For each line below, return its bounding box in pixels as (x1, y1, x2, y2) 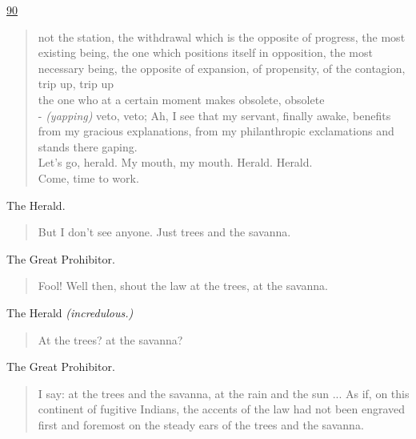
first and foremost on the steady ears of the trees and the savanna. (38, 416, 364, 433)
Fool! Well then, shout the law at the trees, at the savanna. (38, 277, 328, 294)
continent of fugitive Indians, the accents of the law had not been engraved (38, 401, 406, 417)
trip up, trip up (38, 75, 114, 92)
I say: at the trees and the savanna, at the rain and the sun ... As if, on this (38, 385, 410, 401)
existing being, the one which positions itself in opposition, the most (38, 44, 373, 61)
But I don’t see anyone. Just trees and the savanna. (38, 224, 291, 240)
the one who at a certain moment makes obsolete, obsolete (38, 91, 325, 107)
